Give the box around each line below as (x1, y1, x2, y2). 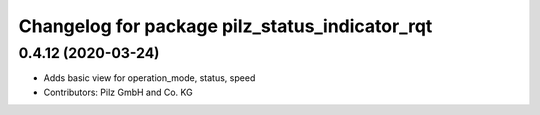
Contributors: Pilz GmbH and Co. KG (43, 86, 194, 98)
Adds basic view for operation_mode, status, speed (43, 72, 256, 84)
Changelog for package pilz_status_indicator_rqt (18, 15, 433, 37)
